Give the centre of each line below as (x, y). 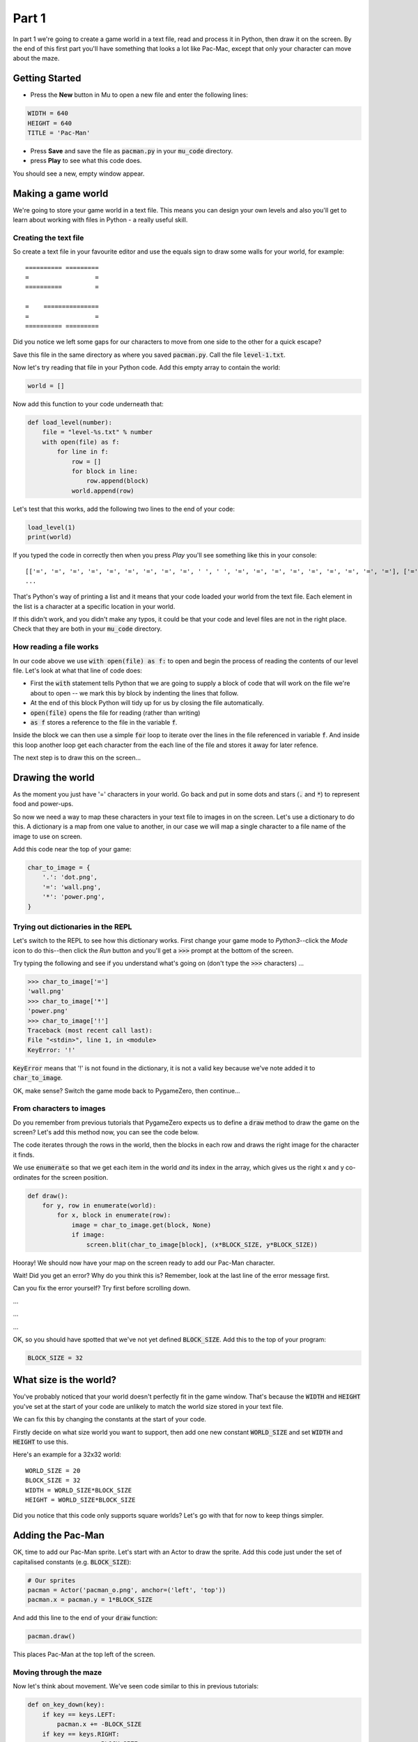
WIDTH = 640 (48, 114)
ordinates (26, 1177)
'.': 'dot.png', (70, 877)
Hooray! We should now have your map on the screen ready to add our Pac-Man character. (144, 1263)
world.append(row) (103, 491)
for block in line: (105, 471)
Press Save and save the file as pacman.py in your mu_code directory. (132, 151)
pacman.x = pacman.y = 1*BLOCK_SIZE (90, 1600)
